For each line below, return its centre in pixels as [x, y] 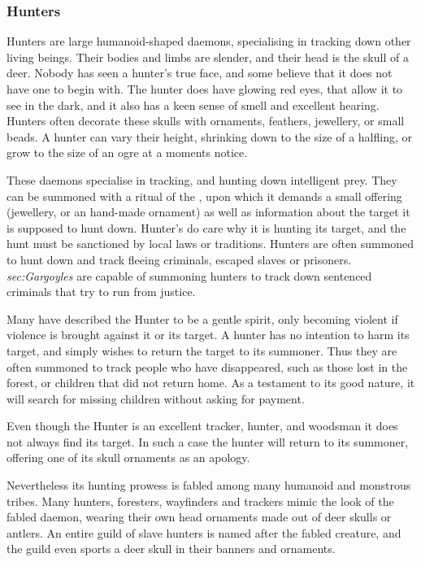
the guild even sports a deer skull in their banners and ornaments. [171, 549]
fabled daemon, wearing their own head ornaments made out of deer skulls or [199, 517]
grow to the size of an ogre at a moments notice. [127, 152]
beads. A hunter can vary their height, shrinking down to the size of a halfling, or [210, 136]
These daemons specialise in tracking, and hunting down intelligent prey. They [202, 179]
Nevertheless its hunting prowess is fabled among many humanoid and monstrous [209, 485]
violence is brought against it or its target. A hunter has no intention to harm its [208, 335]
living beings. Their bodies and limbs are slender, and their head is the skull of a [208, 57]
